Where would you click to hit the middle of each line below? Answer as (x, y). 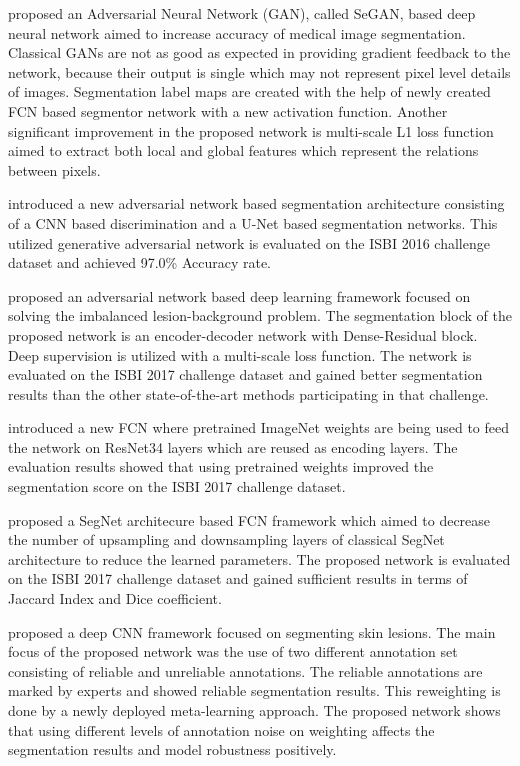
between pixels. (54, 169)
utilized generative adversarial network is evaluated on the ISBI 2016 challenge (249, 242)
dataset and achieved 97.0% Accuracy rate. (140, 262)
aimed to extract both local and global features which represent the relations (243, 150)
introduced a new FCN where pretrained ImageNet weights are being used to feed (259, 427)
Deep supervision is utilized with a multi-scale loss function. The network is (240, 354)
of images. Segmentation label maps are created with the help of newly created (249, 91)
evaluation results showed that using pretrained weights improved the (221, 466)
